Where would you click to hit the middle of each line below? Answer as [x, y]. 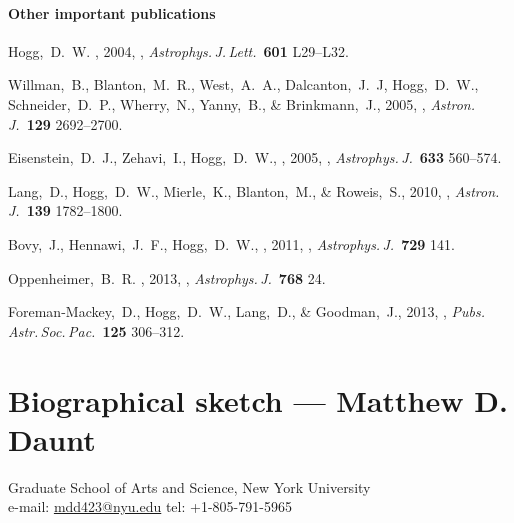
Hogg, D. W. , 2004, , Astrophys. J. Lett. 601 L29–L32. [178, 50]
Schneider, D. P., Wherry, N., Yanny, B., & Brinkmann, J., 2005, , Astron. [241, 103]
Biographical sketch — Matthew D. [258, 399]
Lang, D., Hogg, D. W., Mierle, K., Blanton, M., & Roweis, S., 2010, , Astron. [254, 190]
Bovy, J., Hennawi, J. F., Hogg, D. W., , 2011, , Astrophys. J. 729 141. [231, 243]
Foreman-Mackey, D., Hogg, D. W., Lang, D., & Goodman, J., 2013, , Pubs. [247, 311]
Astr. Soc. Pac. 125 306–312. [96, 330]
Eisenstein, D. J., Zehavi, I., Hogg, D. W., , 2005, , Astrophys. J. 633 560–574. [255, 157]
